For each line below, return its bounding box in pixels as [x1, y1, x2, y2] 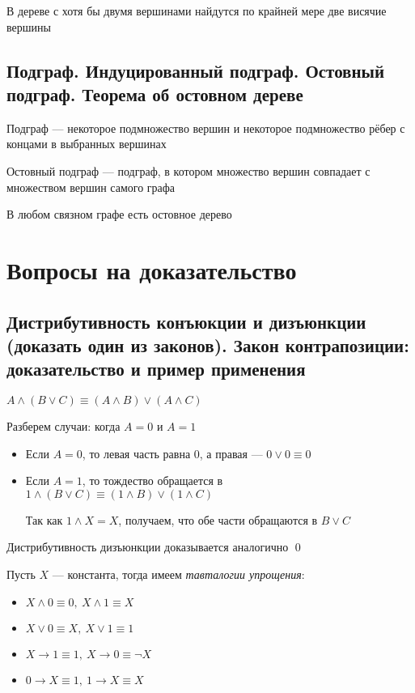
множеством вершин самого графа [6, 178, 176, 195]
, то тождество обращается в [82, 472, 223, 489]
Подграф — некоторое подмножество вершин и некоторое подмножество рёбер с [6, 119, 405, 136]
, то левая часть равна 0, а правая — [82, 444, 263, 461]
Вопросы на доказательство [6, 253, 297, 286]
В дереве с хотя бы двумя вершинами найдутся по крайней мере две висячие [6, 2, 387, 19]
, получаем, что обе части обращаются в [118, 511, 318, 528]
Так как [25, 511, 63, 528]
